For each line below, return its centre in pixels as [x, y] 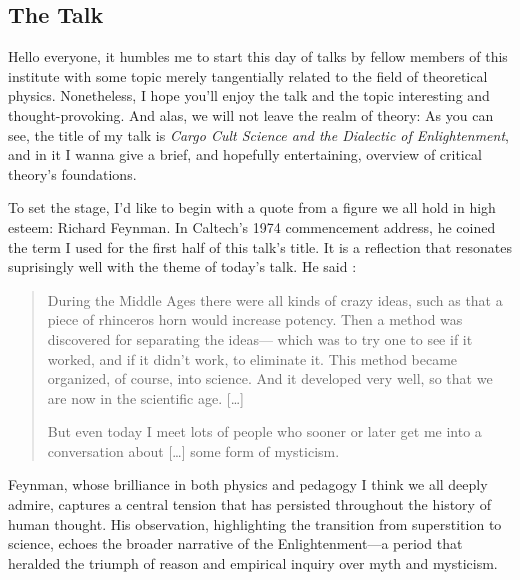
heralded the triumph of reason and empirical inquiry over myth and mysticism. [253, 562]
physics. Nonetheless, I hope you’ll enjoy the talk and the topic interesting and [249, 95]
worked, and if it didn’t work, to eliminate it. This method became [252, 358]
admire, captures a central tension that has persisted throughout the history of [249, 504]
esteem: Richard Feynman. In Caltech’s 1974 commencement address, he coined [252, 226]
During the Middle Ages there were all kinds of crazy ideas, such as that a [275, 299]
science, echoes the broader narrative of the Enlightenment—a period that [235, 543]
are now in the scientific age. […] [145, 397]
